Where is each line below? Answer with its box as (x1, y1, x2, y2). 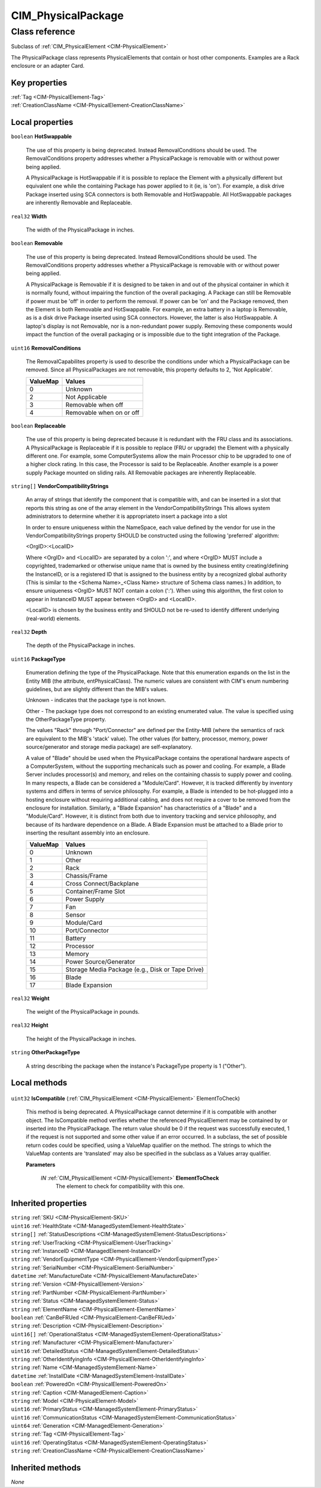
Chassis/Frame (65, 871, 108, 880)
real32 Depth (11, 628, 47, 635)
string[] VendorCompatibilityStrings (11, 483, 109, 490)
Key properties (11, 77, 68, 87)
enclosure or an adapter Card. (11, 62, 85, 70)
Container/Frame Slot (65, 887, 125, 895)
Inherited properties (11, 1198, 87, 1208)
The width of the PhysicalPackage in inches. (26, 226, 135, 233)
